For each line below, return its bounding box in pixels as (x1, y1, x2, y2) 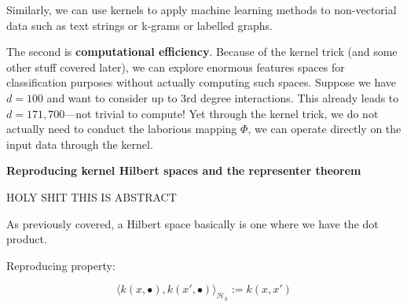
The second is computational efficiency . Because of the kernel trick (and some (6, 43, 398, 60)
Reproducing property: (6, 257, 115, 273)
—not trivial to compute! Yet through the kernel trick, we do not (64, 105, 379, 121)
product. (6, 231, 47, 247)
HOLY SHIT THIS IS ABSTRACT (6, 188, 177, 205)
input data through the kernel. (6, 135, 153, 152)
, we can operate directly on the (247, 120, 401, 137)
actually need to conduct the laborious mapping (6, 120, 237, 137)
